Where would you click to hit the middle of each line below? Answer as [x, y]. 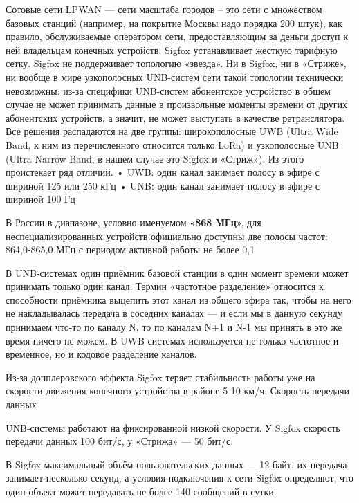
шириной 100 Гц [40, 199]
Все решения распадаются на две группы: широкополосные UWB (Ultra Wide [172, 131]
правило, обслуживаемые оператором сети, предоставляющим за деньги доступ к [177, 36]
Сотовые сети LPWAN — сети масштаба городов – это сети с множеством [164, 9]
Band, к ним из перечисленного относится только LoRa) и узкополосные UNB [172, 144]
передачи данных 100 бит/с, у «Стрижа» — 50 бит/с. [120, 441]
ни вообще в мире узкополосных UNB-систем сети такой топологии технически [175, 76]
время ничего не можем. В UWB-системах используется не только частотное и [172, 340]
